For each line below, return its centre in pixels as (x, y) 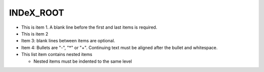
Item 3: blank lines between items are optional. (68, 41)
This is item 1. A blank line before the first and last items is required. (89, 27)
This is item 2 (35, 34)
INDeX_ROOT (37, 13)
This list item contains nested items (57, 54)
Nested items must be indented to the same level (83, 61)
